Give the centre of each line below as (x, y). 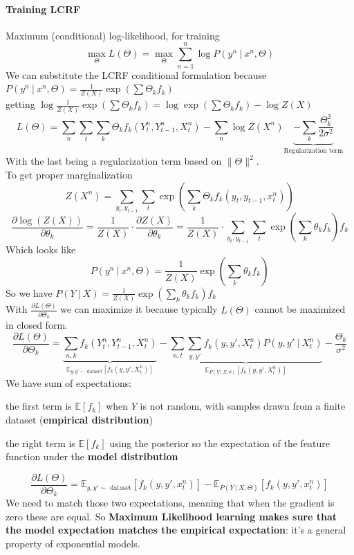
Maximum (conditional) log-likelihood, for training (113, 35)
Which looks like (41, 249)
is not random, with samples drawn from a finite (243, 406)
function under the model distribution (92, 456)
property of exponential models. (73, 544)
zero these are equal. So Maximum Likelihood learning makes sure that (171, 516)
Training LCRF (43, 9)
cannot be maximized (300, 309)
